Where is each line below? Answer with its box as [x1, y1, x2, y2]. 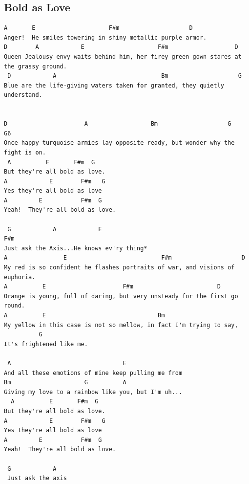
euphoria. [4, 273, 36, 281]
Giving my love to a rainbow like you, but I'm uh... [4, 388, 183, 396]
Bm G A [4, 379, 126, 386]
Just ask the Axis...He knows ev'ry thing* [4, 244, 147, 252]
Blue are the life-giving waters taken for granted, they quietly [4, 82, 225, 89]
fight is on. [4, 149, 46, 156]
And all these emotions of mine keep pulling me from [4, 369, 183, 376]
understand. [4, 91, 42, 99]
